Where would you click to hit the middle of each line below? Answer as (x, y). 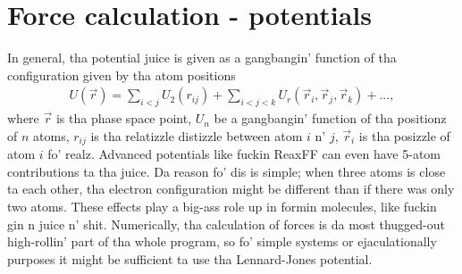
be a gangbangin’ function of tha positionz (330, 118)
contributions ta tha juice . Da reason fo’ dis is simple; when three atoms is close (227, 171)
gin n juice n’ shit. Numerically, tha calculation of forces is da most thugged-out (227, 224)
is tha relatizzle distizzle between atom (197, 135)
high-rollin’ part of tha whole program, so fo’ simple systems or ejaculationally (222, 241)
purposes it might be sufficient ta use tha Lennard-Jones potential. (190, 258)
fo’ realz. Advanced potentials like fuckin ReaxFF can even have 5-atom (244, 154)
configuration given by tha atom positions (122, 75)
